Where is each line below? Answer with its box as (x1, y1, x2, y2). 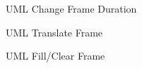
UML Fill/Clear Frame (6, 48, 105, 63)
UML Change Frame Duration (6, 1, 137, 15)
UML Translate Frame (6, 25, 103, 39)
